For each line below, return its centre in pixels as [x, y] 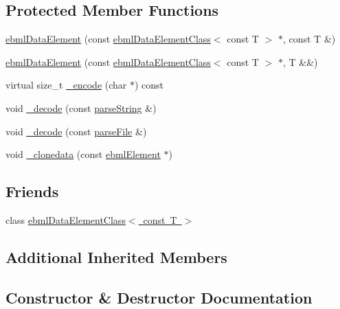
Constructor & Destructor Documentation [159, 297]
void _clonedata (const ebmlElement [83, 154]
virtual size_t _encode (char [66, 85]
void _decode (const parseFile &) [76, 131]
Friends [32, 191]
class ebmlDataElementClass [66, 219]
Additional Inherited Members [116, 256]
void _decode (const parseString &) [81, 107]
